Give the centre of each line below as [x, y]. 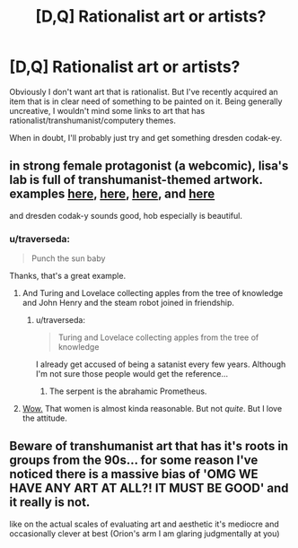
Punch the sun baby [68, 258]
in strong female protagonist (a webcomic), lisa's [149, 166]
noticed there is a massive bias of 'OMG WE [134, 474]
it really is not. [50, 503]
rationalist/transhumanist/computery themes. [93, 120]
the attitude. [44, 418]
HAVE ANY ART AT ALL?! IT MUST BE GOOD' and [149, 488]
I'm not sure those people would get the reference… [132, 374]
